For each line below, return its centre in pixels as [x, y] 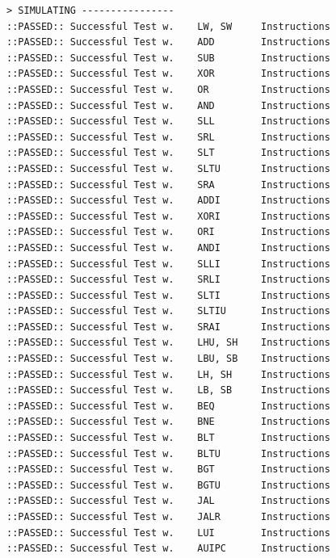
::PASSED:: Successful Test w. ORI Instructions [168, 232]
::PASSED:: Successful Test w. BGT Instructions [168, 470]
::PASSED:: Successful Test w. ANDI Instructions [168, 248]
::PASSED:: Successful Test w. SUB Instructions [168, 58]
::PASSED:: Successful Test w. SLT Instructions [168, 153]
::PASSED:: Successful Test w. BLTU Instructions [168, 453]
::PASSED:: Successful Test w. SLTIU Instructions [168, 311]
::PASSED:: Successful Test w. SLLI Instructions [168, 264]
